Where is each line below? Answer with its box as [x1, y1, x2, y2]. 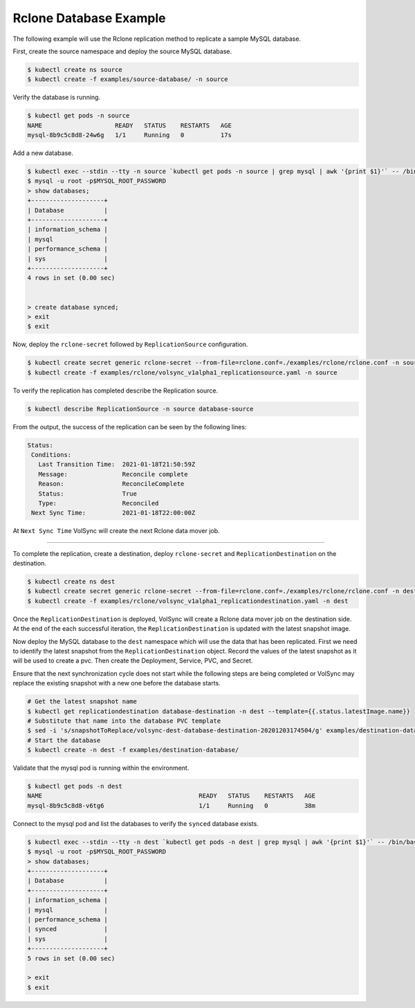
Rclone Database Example [12, 10, 166, 26]
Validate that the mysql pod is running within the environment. [12, 764, 190, 772]
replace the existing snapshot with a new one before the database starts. [12, 679, 221, 687]
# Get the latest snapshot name [27, 698, 138, 705]
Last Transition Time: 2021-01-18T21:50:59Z [38, 460, 196, 469]
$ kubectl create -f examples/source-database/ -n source [27, 75, 228, 83]
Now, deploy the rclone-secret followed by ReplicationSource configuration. [12, 340, 248, 349]
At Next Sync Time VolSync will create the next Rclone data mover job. [12, 527, 221, 535]
